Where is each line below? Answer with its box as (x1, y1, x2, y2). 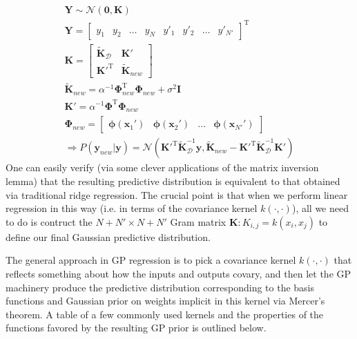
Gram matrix (170, 214, 226, 229)
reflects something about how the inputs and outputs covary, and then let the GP (6, 267, 351, 280)
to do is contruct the (6, 214, 93, 229)
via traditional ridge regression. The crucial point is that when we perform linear (6, 187, 348, 202)
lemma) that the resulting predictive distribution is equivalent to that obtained (6, 174, 340, 188)
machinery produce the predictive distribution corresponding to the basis (6, 280, 315, 294)
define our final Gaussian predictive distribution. (6, 229, 211, 244)
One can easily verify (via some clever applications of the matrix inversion (6, 160, 319, 175)
